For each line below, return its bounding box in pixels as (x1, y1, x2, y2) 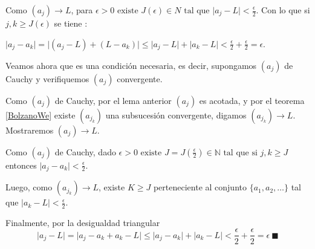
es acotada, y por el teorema (199, 94, 305, 106)
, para (71, 4, 93, 16)
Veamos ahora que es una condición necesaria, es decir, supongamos (5, 59, 257, 71)
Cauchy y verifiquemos (5, 72, 89, 85)
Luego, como (5, 181, 53, 193)
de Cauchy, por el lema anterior (54, 94, 172, 106)
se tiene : (54, 17, 88, 29)
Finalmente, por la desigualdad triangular (5, 216, 160, 228)
